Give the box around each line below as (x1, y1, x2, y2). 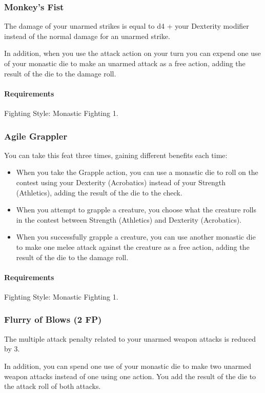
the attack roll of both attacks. (4, 381, 101, 391)
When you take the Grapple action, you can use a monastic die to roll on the (16, 167, 258, 178)
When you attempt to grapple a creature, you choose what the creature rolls (16, 204, 256, 215)
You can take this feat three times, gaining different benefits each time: (4, 149, 228, 160)
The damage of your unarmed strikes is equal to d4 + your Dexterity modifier (4, 21, 249, 31)
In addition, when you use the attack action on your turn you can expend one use (4, 48, 261, 58)
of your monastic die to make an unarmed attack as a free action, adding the (4, 58, 246, 68)
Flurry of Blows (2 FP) (4, 313, 102, 326)
